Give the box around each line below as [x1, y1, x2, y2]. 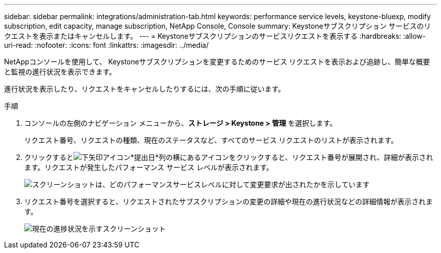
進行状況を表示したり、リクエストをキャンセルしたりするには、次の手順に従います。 [4, 85, 285, 93]
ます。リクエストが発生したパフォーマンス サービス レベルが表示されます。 [24, 163, 273, 172]
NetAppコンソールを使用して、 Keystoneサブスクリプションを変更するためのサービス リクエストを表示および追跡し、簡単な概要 [4, 57, 430, 66]
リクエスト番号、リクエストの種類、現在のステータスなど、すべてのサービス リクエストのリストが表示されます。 [24, 136, 398, 144]
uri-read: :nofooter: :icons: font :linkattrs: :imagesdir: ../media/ [4, 41, 209, 49]
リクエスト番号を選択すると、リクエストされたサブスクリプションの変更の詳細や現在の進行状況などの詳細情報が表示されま [24, 197, 433, 206]
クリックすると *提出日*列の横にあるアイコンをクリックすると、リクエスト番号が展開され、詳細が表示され [24, 153, 433, 161]
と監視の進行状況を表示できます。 [4, 67, 116, 76]
